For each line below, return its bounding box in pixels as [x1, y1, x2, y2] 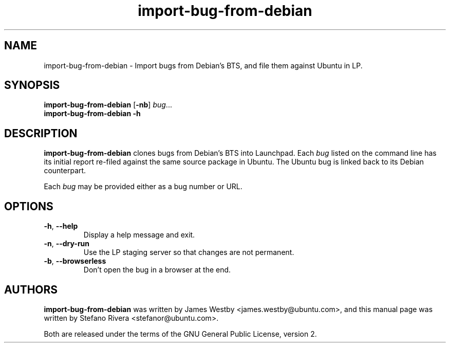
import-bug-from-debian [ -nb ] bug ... [44, 100, 172, 109]
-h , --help [44, 222, 78, 231]
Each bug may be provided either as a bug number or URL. [44, 182, 242, 191]
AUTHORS [4, 283, 58, 296]
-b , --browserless [44, 257, 106, 266]
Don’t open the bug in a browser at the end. [83, 265, 231, 275]
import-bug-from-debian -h [44, 109, 141, 118]
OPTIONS [4, 199, 53, 213]
